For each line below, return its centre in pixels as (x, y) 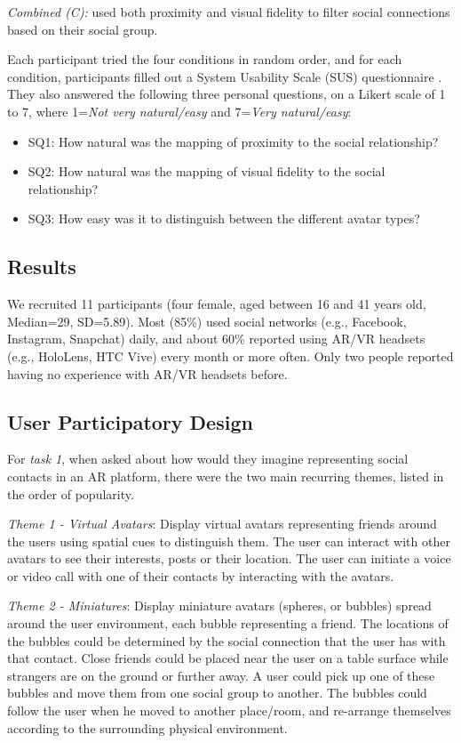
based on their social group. (83, 29)
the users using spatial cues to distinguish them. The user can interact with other (229, 541)
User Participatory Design (130, 421)
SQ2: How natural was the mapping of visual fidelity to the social (207, 171)
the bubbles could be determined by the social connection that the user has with (227, 640)
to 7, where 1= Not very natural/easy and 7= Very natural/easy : (179, 111)
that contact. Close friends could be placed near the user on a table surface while (228, 658)
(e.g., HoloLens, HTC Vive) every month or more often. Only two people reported (230, 355)
